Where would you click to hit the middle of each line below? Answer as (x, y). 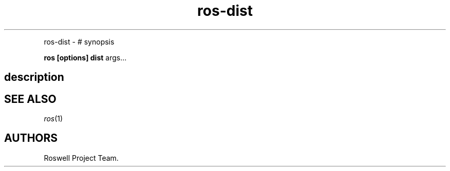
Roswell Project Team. (81, 158)
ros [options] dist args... (85, 57)
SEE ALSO (30, 99)
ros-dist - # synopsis (79, 41)
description (34, 77)
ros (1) (53, 119)
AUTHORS (31, 138)
